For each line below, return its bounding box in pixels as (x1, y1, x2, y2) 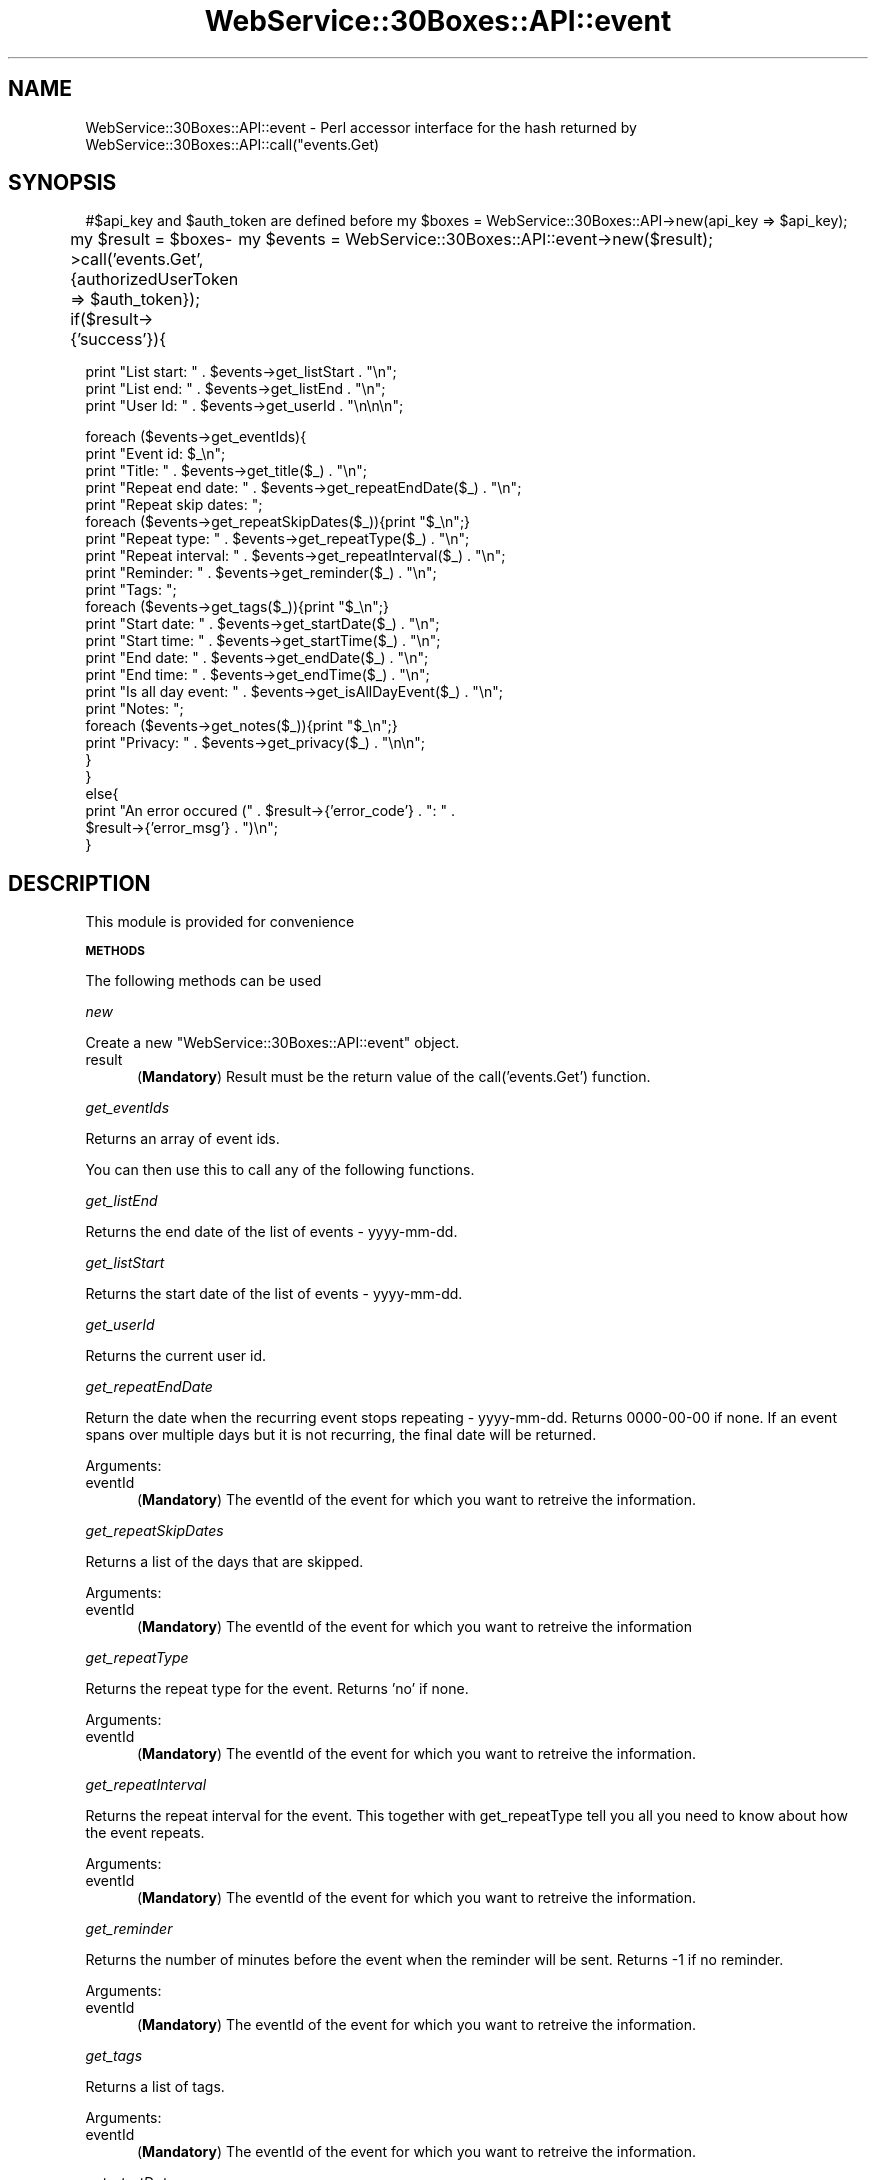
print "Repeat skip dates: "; (85, 496, 263, 514)
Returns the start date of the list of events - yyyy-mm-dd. (85, 1285, 463, 1303)
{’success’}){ (70, 329, 166, 350)
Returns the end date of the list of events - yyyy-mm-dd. (85, 1223, 458, 1241)
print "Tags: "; (85, 581, 177, 599)
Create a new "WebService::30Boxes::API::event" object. (85, 1034, 460, 1052)
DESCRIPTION (8, 870, 151, 896)
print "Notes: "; (85, 700, 184, 718)
